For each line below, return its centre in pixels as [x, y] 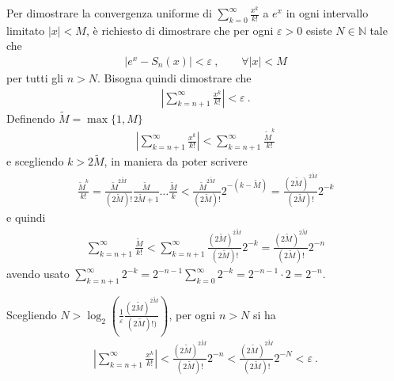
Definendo [31, 118]
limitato [26, 30]
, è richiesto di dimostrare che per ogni [180, 30]
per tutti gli [35, 78]
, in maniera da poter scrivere [176, 161]
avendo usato [38, 274]
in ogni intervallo [327, 13]
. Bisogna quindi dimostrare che [174, 78]
